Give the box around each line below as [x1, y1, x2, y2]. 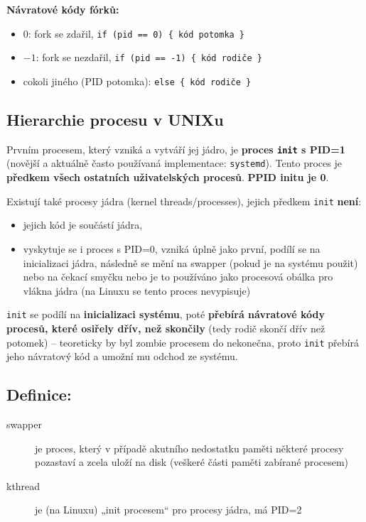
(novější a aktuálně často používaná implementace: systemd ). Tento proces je [6, 156, 342, 170]
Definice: [6, 384, 72, 406]
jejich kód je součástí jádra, [23, 217, 143, 232]
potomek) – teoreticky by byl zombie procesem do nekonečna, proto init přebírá [6, 335, 359, 349]
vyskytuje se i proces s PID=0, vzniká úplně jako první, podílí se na [23, 241, 321, 256]
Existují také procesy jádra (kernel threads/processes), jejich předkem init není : [6, 193, 362, 208]
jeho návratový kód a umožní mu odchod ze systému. [6, 349, 238, 364]
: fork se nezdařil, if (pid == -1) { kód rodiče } [36, 50, 262, 65]
